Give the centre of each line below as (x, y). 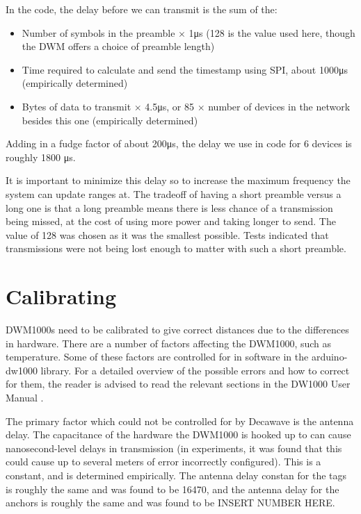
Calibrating (61, 296)
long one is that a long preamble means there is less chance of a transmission (169, 207)
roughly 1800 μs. (41, 157)
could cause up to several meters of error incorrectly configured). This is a (163, 462)
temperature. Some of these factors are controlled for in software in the (157, 357)
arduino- (329, 357)
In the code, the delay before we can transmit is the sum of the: (142, 9)
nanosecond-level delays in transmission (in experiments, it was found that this (174, 448)
